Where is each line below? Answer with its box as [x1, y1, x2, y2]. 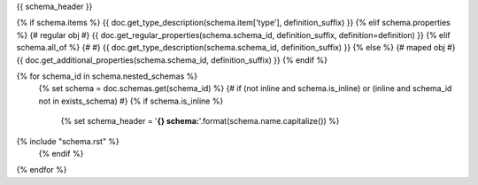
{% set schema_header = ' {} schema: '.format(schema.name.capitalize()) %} [60, 116, 340, 127]
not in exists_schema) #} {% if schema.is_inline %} [38, 96, 224, 106]
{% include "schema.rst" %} [16, 135, 119, 146]
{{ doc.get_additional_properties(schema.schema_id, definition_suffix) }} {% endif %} [16, 54, 328, 66]
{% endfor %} [16, 165, 67, 175]
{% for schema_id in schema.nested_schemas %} [16, 71, 198, 81]
